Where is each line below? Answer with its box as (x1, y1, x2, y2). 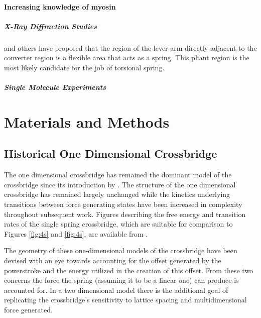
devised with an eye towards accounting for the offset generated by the (4, 255, 221, 266)
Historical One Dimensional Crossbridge (4, 146, 217, 161)
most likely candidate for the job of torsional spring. (4, 62, 165, 72)
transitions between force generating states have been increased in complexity (4, 199, 242, 209)
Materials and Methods (4, 111, 170, 132)
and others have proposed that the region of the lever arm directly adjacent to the (4, 42, 257, 53)
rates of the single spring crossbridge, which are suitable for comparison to (4, 219, 233, 229)
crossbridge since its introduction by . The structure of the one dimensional (4, 179, 236, 189)
